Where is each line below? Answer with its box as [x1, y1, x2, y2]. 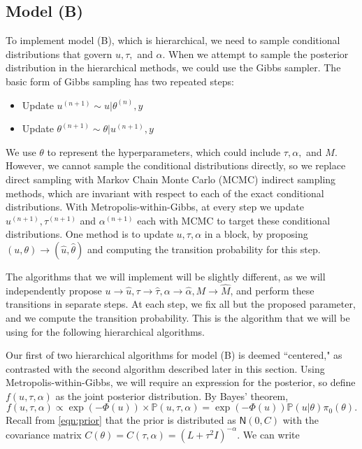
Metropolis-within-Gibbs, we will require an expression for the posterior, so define [6, 375, 356, 390]
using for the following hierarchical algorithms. [6, 324, 205, 338]
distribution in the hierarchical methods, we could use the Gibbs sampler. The [6, 60, 341, 75]
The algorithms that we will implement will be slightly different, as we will [6, 269, 326, 283]
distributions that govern [6, 46, 113, 61]
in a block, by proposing [204, 227, 308, 241]
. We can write [237, 427, 300, 441]
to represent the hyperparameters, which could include [47, 144, 281, 159]
